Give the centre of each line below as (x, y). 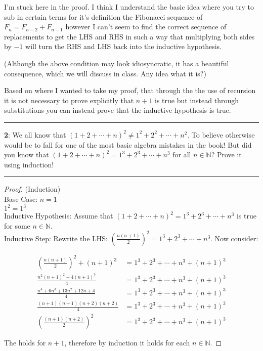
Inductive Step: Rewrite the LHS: (56, 238)
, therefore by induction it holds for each (127, 343)
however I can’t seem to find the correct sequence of (146, 27)
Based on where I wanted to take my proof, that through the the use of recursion (130, 90)
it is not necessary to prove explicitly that (69, 100)
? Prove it (226, 155)
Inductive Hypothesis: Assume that (59, 215)
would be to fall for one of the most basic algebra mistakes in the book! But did (128, 144)
